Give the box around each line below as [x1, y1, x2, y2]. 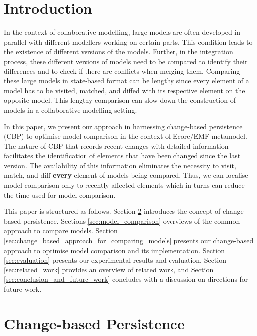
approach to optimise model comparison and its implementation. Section [4, 245, 225, 255]
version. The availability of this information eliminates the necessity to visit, [4, 160, 236, 170]
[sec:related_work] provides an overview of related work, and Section [4, 264, 214, 274]
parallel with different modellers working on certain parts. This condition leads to [4, 36, 253, 47]
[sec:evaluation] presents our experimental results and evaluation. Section [4, 255, 226, 265]
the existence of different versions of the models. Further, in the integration [4, 46, 233, 57]
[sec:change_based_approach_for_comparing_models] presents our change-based [4, 235, 254, 245]
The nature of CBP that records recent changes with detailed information [4, 140, 229, 151]
